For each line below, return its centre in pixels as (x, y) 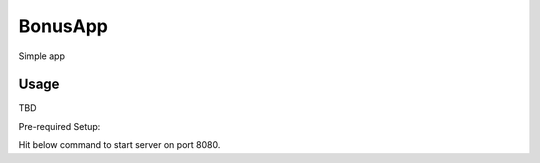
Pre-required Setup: (59, 126)
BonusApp (63, 26)
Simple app (41, 56)
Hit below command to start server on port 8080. (119, 145)
